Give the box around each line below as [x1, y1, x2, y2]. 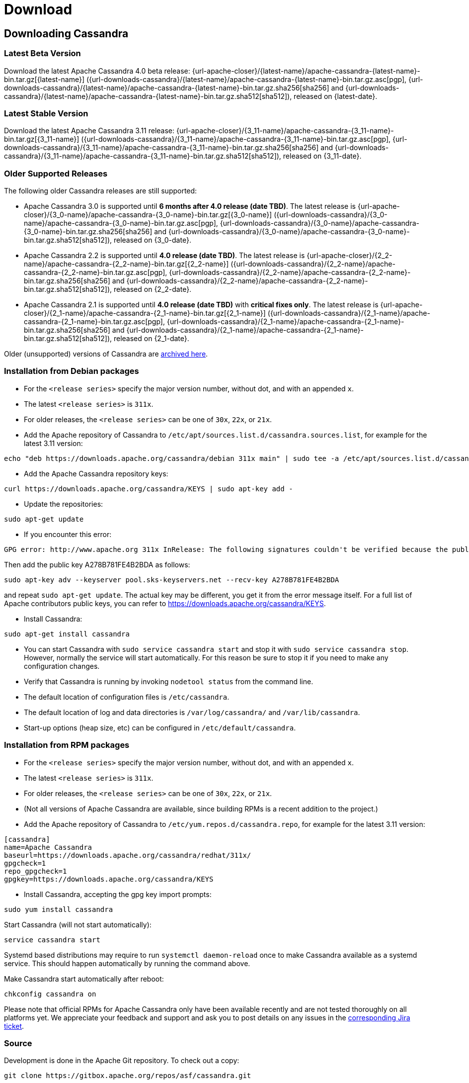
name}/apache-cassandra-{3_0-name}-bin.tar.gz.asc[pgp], [24, 219, 218, 228]
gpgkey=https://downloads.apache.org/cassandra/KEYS [4, 875, 214, 883]
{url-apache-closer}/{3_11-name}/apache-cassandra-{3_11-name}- [176, 126, 394, 135]
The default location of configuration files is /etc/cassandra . [24, 692, 230, 701]
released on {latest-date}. [294, 91, 378, 100]
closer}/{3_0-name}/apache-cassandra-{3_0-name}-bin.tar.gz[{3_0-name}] [24, 210, 272, 219]
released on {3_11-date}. [283, 152, 362, 161]
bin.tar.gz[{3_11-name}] [4, 135, 79, 144]
